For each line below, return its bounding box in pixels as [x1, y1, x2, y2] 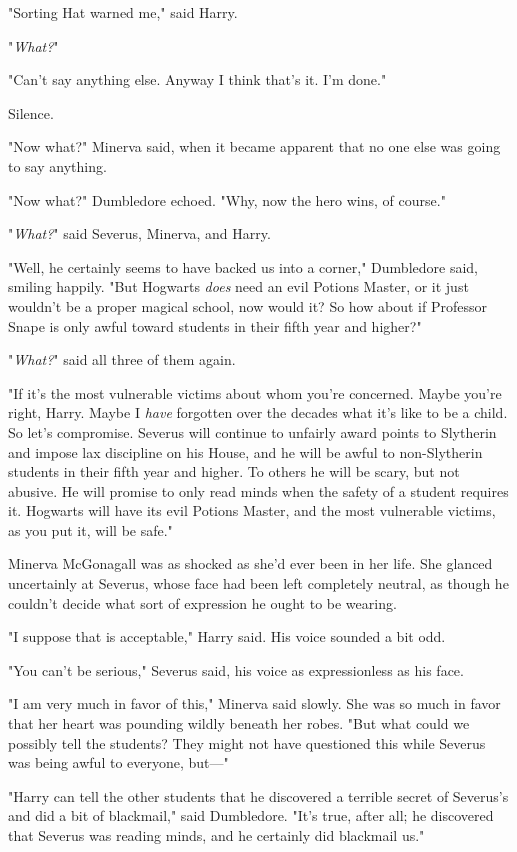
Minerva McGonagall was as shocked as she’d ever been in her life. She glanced [8, 553, 493, 574]
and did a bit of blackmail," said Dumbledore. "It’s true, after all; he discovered [8, 805, 494, 826]
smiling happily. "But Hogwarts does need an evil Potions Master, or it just [8, 276, 469, 297]
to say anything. [8, 155, 107, 176]
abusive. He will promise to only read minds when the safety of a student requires [8, 480, 509, 501]
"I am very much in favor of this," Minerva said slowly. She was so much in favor [8, 693, 501, 714]
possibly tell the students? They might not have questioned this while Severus [8, 732, 486, 753]
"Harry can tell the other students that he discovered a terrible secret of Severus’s [8, 785, 509, 806]
